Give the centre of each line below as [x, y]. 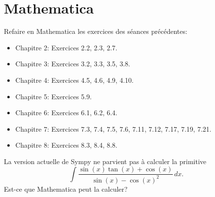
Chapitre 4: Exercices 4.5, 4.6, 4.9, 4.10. [74, 80]
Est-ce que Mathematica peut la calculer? [66, 189]
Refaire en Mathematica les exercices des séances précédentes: [96, 31]
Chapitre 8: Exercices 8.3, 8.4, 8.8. [66, 145]
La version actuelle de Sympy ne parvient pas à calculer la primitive [105, 161]
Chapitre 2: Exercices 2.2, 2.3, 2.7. [66, 47]
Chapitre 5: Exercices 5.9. [53, 96]
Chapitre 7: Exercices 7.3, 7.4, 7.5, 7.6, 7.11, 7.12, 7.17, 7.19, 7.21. [113, 129]
